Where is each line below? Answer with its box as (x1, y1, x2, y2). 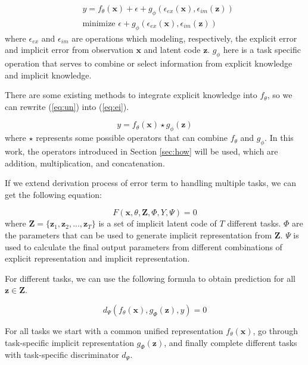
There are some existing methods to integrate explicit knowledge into (5, 89, 257, 101)
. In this (265, 131, 294, 144)
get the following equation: (5, 188, 102, 200)
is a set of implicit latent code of (98, 217, 217, 229)
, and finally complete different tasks (164, 336, 297, 348)
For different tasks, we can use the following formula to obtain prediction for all (5, 272, 295, 284)
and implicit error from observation (5, 43, 133, 56)
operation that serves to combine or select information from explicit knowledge (5, 57, 293, 70)
